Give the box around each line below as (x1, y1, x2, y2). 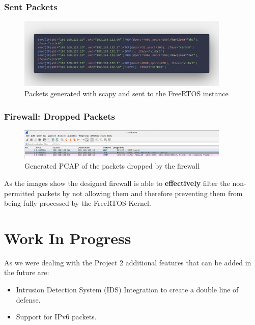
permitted (4, 187, 35, 198)
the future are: (4, 267, 49, 278)
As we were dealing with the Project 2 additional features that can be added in (4, 257, 251, 267)
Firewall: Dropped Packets (4, 110, 116, 122)
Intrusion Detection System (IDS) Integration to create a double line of (16, 284, 239, 295)
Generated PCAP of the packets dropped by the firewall (24, 160, 200, 171)
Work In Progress (4, 227, 131, 248)
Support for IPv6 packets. (16, 311, 97, 322)
